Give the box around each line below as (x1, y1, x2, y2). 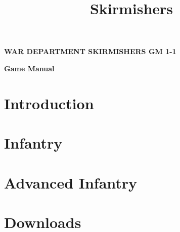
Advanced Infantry (4, 172, 138, 193)
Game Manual (4, 63, 55, 73)
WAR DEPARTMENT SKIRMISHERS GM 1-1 (4, 46, 176, 57)
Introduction (4, 92, 94, 113)
